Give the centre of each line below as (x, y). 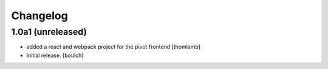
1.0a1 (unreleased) (49, 32)
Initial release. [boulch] (55, 55)
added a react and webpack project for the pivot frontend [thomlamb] (113, 47)
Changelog (39, 16)
